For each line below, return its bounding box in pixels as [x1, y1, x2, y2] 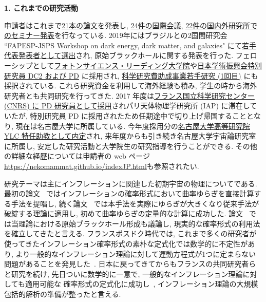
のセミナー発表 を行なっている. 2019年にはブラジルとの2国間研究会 [4, 30, 227, 41]
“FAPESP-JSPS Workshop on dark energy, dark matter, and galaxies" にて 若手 [4, 40, 256, 50]
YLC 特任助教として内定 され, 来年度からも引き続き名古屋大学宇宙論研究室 [4, 130, 256, 141]
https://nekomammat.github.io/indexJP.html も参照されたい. [4, 160, 199, 171]
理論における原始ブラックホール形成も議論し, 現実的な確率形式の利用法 [18, 218, 260, 229]
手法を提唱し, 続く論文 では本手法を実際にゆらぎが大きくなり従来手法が [11, 198, 259, 209]
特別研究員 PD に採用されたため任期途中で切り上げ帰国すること [30, 110, 247, 121]
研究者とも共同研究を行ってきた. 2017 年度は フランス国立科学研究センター [4, 90, 255, 101]
